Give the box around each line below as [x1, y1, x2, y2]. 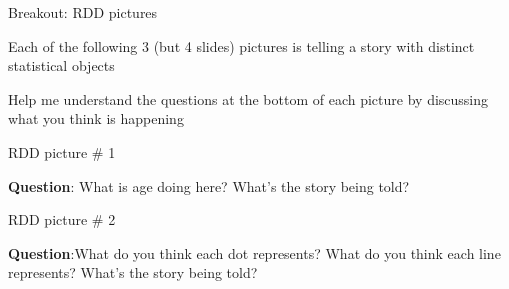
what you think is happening [8, 108, 184, 129]
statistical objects [8, 55, 115, 76]
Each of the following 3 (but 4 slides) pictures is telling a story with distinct [8, 35, 475, 56]
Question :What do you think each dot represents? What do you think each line [8, 242, 501, 263]
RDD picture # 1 [8, 141, 116, 162]
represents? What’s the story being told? [8, 262, 258, 283]
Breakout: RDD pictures [8, 2, 158, 22]
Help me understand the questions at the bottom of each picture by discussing [8, 88, 489, 109]
